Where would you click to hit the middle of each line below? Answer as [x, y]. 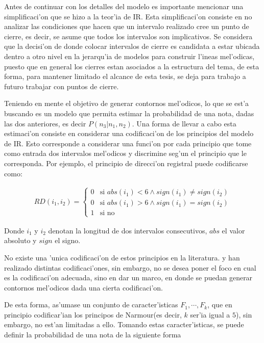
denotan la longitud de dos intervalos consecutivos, [128, 230]
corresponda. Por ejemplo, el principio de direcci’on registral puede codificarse [126, 163]
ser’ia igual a [210, 314]
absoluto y [20, 240]
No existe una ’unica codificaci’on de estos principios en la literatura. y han [122, 257]
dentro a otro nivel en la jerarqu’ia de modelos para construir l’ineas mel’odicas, [129, 56]
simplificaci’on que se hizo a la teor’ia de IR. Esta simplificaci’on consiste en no [128, 16]
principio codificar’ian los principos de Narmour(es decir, [93, 314]
